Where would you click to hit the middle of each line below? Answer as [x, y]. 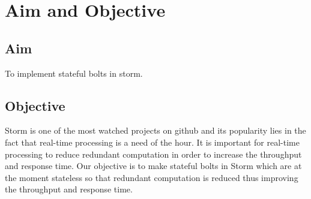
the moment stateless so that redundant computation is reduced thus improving [152, 177]
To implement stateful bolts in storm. [74, 73]
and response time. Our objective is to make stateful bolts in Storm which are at [153, 166]
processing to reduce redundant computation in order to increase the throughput [153, 154]
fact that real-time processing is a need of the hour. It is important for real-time [152, 142]
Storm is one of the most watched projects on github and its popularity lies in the [155, 130]
